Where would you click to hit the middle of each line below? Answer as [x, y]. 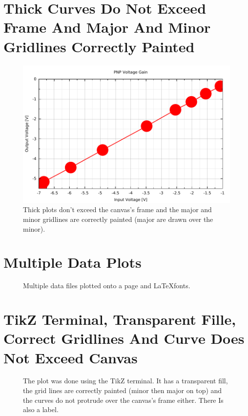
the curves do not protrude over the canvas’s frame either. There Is [123, 400]
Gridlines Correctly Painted [99, 46]
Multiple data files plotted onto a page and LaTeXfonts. [107, 286]
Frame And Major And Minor [107, 27]
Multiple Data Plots [72, 262]
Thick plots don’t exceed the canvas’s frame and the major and [117, 209]
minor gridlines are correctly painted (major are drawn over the [118, 219]
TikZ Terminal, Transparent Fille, [120, 319]
